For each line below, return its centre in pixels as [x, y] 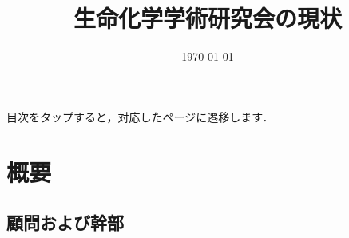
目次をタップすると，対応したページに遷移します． [140, 116]
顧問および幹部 [65, 222]
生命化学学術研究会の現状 [207, 18]
